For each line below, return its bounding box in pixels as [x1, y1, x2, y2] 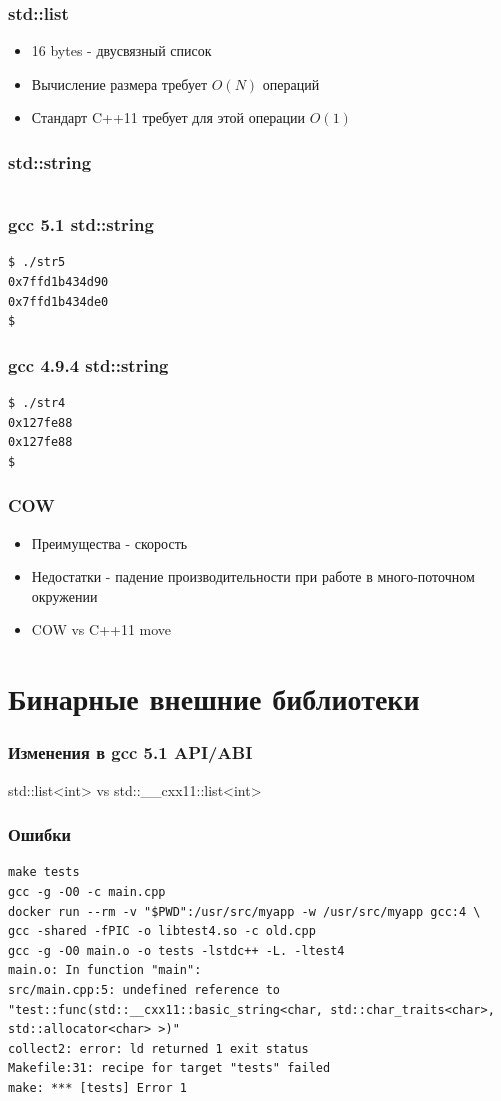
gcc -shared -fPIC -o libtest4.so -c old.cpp [8, 924, 316, 939]
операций [262, 73, 320, 94]
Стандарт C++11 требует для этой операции [31, 107, 306, 128]
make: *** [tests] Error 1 [8, 1080, 187, 1095]
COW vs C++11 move [31, 619, 172, 640]
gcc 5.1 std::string [8, 212, 154, 237]
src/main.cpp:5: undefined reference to [8, 982, 281, 997]
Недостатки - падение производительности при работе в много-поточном [31, 566, 475, 587]
